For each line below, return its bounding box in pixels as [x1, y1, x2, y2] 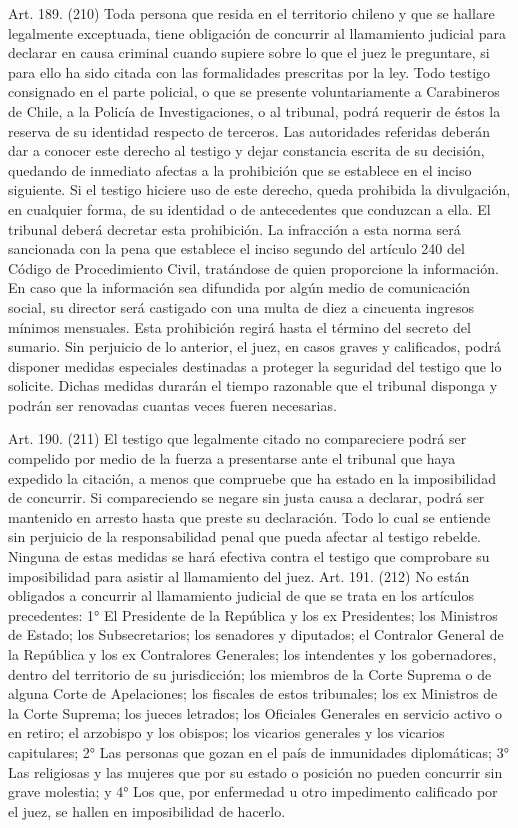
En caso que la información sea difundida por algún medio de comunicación [8, 277, 471, 298]
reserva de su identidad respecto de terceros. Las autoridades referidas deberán [8, 120, 491, 141]
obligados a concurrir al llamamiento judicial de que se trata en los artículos [8, 585, 475, 606]
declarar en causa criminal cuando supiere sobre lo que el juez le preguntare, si [8, 42, 490, 63]
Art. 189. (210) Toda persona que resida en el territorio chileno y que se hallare [8, 3, 495, 23]
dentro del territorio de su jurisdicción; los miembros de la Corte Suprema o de [8, 663, 492, 684]
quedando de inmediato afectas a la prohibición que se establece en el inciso [8, 159, 472, 180]
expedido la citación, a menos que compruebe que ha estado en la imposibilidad [8, 467, 496, 488]
